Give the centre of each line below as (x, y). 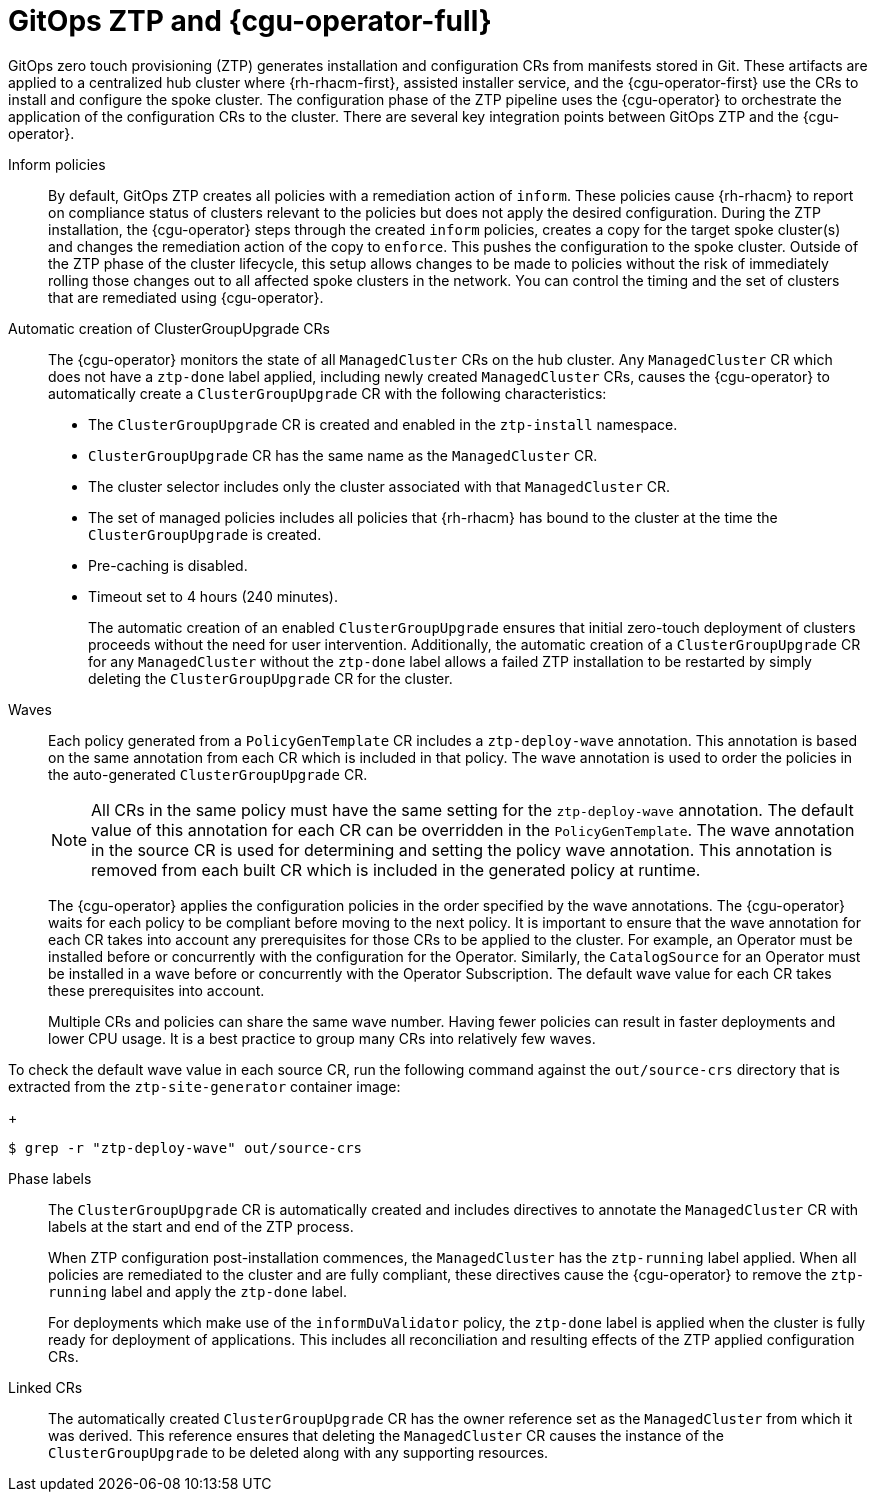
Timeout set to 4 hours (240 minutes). (213, 596)
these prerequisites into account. (156, 990)
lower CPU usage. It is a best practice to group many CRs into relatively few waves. (322, 1038)
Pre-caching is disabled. (168, 565)
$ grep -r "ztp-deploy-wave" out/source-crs (185, 1147)
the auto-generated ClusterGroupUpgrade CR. (208, 774)
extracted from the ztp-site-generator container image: (204, 1086)
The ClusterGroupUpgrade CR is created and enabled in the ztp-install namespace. (383, 424)
